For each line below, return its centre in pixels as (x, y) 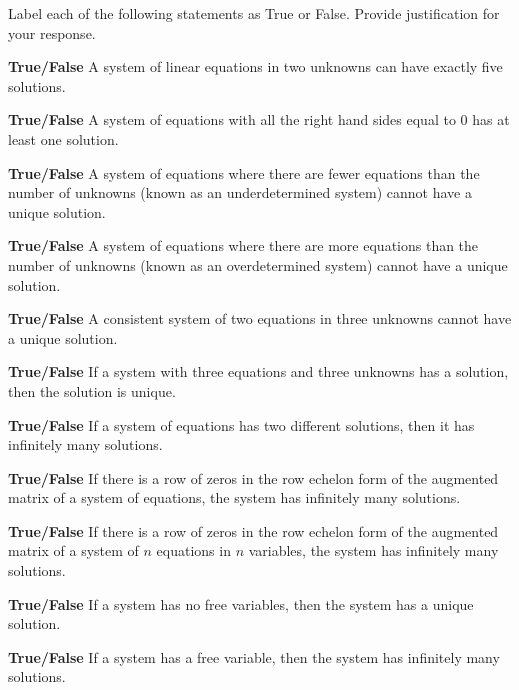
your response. (52, 32)
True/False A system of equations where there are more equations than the (243, 245)
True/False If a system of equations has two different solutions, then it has (241, 424)
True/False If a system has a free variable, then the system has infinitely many (254, 656)
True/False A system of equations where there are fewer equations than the (244, 172)
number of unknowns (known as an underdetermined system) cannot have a (240, 192)
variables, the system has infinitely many (373, 550)
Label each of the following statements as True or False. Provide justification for (254, 13)
